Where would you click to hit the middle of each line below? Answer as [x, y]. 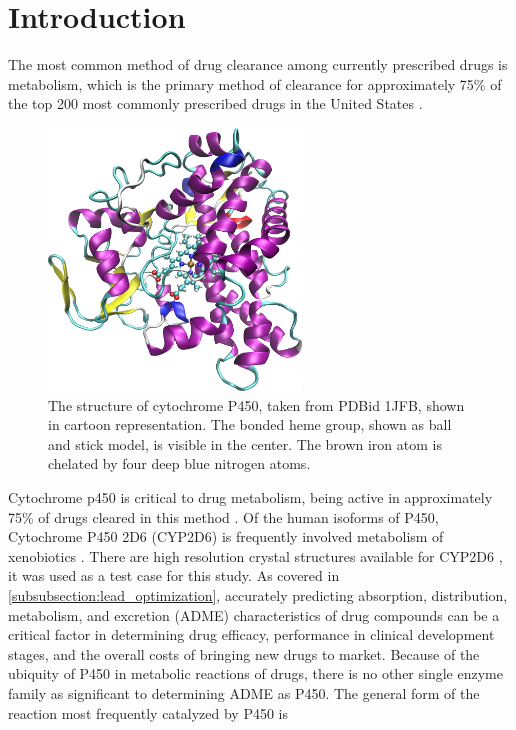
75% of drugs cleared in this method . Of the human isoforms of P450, [223, 516]
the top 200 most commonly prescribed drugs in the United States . [215, 103]
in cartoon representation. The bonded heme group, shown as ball [250, 424]
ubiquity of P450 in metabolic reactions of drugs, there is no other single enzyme [255, 673]
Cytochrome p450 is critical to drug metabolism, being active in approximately [250, 497]
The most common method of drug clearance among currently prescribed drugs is [258, 64]
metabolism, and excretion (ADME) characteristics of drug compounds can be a [254, 614]
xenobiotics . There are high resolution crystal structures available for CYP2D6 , [255, 555]
